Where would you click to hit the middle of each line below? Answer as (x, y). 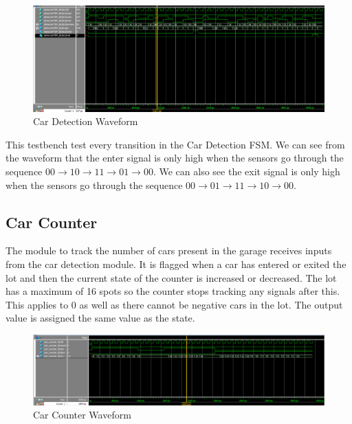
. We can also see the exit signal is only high (246, 171)
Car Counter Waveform (82, 415)
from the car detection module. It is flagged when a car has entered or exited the (176, 264)
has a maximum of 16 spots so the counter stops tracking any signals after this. (173, 291)
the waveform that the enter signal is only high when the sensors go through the (175, 158)
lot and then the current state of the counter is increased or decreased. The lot (171, 277)
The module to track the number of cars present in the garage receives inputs (169, 250)
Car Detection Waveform (86, 121)
